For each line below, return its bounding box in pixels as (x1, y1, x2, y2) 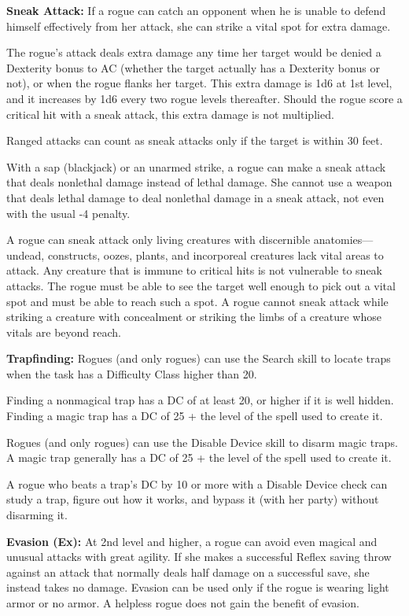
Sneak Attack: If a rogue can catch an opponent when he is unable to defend (6, 2, 386, 18)
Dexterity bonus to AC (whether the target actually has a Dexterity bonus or (6, 59, 380, 76)
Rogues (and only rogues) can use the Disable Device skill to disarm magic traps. (6, 433, 398, 450)
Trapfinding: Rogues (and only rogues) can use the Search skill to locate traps (6, 350, 391, 367)
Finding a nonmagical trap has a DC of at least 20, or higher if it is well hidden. (6, 392, 394, 408)
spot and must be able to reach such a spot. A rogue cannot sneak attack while (6, 293, 389, 309)
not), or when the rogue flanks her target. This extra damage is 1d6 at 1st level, (6, 75, 392, 91)
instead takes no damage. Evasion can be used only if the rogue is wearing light (6, 579, 389, 596)
